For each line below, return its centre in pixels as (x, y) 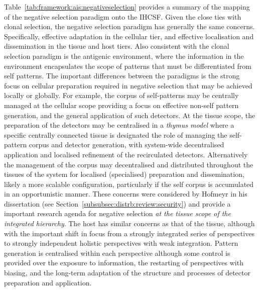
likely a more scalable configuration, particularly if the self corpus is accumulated (129, 184)
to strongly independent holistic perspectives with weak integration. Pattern (121, 243)
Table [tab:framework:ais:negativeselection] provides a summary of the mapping (127, 7)
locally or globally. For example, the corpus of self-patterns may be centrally (121, 95)
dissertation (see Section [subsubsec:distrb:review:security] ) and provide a (117, 203)
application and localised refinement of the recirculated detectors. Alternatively (126, 154)
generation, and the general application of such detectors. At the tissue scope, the (130, 115)
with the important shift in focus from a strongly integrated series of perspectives (129, 233)
